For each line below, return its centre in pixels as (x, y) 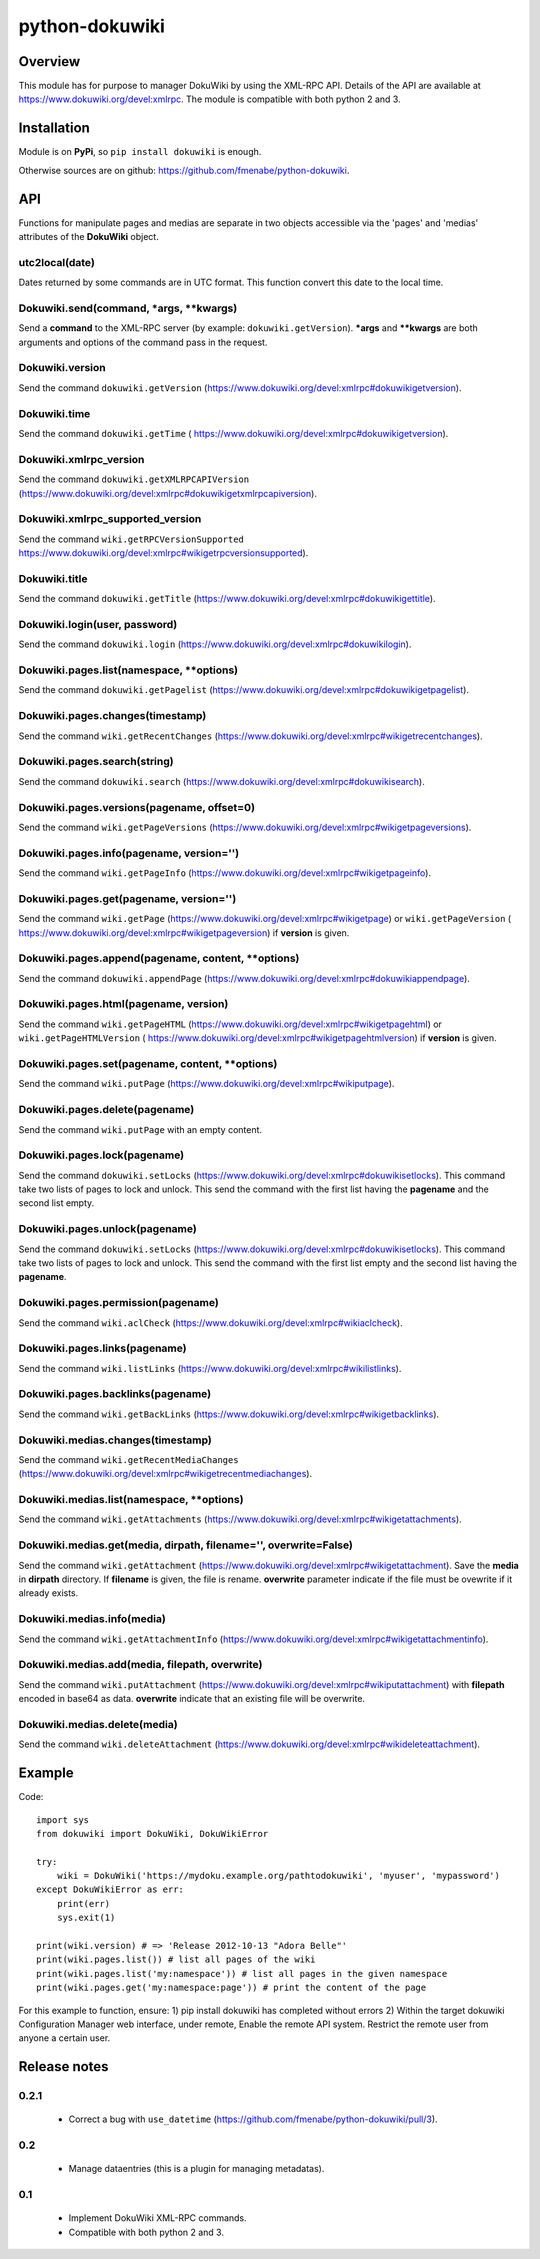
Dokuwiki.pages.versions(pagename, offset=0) (136, 807)
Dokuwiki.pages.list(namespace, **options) (128, 670)
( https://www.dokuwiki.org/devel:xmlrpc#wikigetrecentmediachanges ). (165, 1474)
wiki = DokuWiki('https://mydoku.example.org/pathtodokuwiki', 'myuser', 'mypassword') (278, 1876)
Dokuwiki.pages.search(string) (96, 762)
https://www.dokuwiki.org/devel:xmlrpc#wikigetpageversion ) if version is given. (184, 932)
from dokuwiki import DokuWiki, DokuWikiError (152, 1833)
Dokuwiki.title (53, 578)
